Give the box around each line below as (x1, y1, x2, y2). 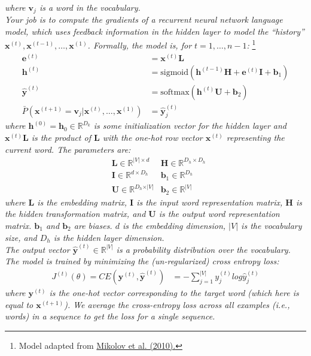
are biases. (74, 219, 112, 231)
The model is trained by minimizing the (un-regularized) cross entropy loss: (5, 255, 279, 267)
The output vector (5, 243, 70, 255)
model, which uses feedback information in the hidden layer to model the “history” (5, 25, 304, 38)
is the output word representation (158, 207, 280, 220)
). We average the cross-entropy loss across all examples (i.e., (64, 298, 290, 310)
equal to (5, 298, 33, 310)
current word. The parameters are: (5, 143, 131, 155)
